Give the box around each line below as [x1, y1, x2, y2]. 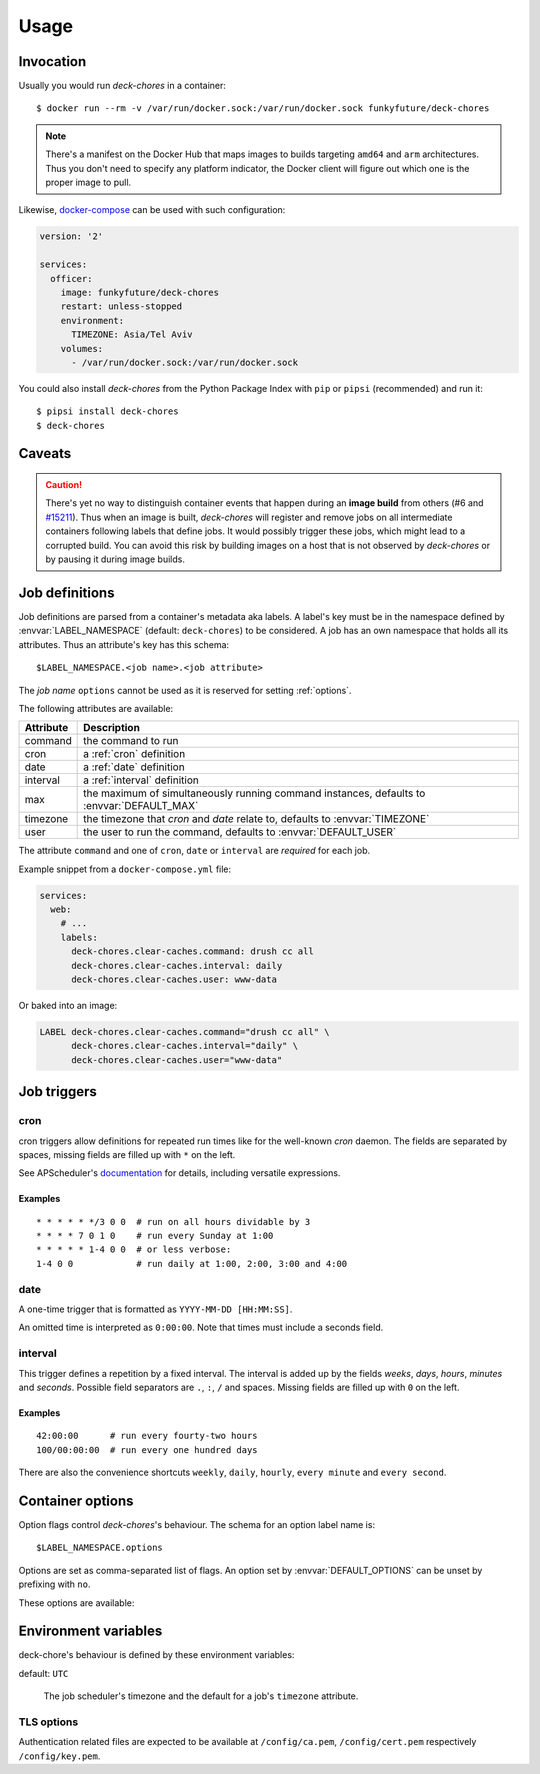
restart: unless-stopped [60, 301, 183, 312]
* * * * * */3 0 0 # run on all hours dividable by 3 [36, 1216, 311, 1227]
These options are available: [18, 1596, 135, 1609]
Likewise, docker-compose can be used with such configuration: [18, 204, 286, 216]
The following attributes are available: [18, 702, 174, 714]
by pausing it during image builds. [45, 553, 185, 565]
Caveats [18, 445, 72, 462]
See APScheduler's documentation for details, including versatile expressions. [18, 1167, 341, 1179]
